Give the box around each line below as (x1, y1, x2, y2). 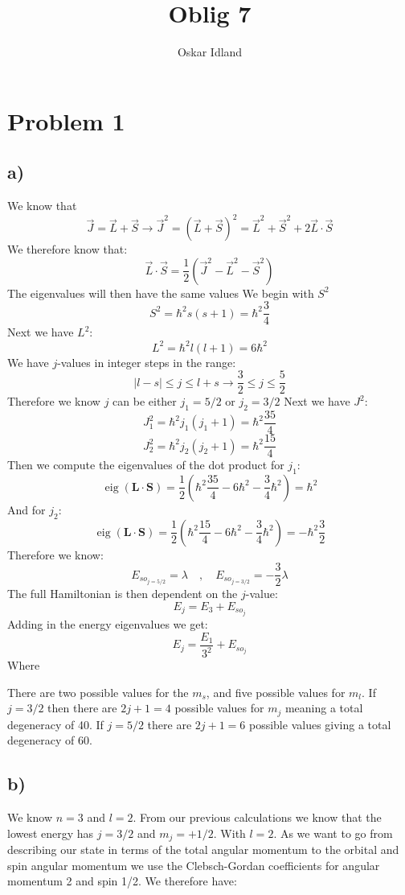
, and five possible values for (206, 683, 346, 700)
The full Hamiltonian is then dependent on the (7, 585, 238, 602)
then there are (47, 699, 117, 716)
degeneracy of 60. (7, 732, 92, 749)
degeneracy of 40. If (7, 716, 104, 732)
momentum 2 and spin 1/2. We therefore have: (7, 872, 237, 889)
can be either (112, 393, 177, 410)
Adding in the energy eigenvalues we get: (7, 616, 208, 633)
